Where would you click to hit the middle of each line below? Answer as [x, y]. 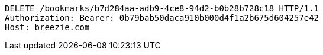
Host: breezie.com [47, 27]
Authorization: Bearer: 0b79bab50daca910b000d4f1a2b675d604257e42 [162, 18]
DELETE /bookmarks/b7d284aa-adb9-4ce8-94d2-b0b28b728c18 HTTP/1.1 [162, 8]
